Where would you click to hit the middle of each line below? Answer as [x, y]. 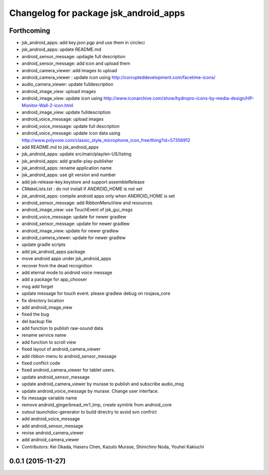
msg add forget [37, 286]
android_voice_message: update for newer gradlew [74, 217]
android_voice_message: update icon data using [71, 133]
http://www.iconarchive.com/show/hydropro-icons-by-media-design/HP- [179, 98]
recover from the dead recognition [57, 265]
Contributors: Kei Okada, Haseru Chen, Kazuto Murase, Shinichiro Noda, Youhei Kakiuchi [113, 447]
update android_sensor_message [56, 377]
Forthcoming [30, 31]
